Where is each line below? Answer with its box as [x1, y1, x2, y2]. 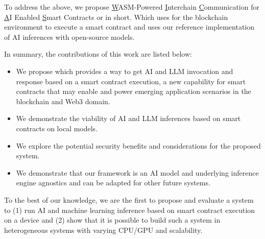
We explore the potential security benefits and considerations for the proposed [16, 140, 261, 151]
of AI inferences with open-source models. [4, 31, 135, 42]
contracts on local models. [16, 123, 98, 133]
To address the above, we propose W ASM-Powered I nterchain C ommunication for [4, 2, 259, 12]
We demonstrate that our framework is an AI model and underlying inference [16, 167, 259, 178]
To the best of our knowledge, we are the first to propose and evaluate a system [4, 194, 254, 205]
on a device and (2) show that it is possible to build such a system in [4, 214, 221, 225]
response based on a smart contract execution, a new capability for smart [16, 76, 246, 86]
